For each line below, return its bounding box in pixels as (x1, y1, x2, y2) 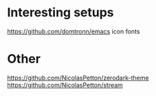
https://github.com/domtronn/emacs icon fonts (7, 27, 140, 35)
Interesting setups (7, 5, 115, 20)
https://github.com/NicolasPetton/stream (7, 80, 124, 89)
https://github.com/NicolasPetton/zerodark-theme (7, 74, 149, 82)
